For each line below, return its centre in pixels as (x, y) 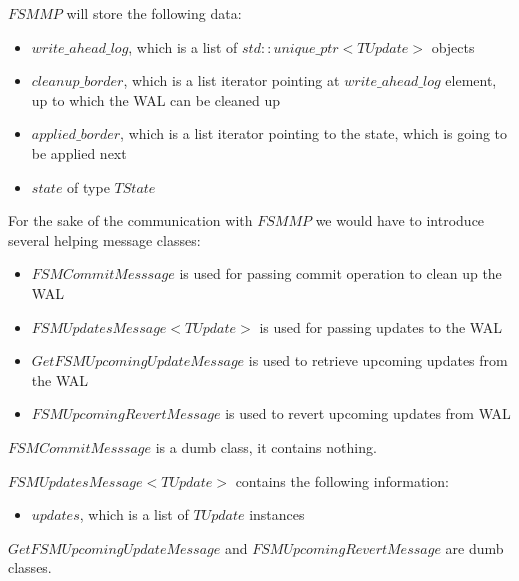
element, (471, 80)
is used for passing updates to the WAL (380, 326)
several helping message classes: (104, 239)
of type (88, 186)
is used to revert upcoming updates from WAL (368, 413)
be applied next (79, 152)
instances (277, 514)
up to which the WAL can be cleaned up (156, 99)
